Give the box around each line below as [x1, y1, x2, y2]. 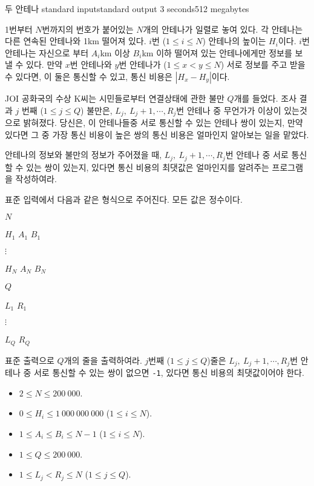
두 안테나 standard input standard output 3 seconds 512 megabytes [5, 2, 249, 15]
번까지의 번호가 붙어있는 [42, 22, 134, 35]
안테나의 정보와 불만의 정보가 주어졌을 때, [5, 148, 162, 161]
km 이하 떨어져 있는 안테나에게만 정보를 [142, 46, 292, 59]
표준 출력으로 [5, 353, 54, 366]
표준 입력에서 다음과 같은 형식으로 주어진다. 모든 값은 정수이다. [5, 192, 243, 205]
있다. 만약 [26, 58, 63, 71]
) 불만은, [80, 103, 113, 116]
